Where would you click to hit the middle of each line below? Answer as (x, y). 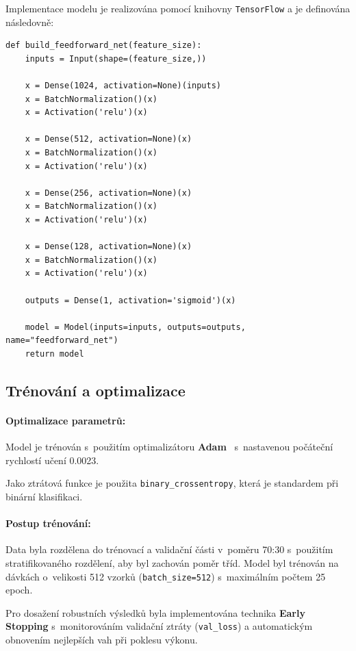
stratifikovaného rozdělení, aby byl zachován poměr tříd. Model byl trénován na (172, 562)
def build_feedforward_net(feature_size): (104, 46)
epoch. (19, 590)
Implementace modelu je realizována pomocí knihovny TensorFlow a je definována (178, 8)
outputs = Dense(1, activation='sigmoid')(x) (130, 300)
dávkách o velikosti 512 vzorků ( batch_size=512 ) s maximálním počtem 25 (166, 576)
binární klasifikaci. (44, 496)
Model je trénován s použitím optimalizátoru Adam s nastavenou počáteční (169, 447)
